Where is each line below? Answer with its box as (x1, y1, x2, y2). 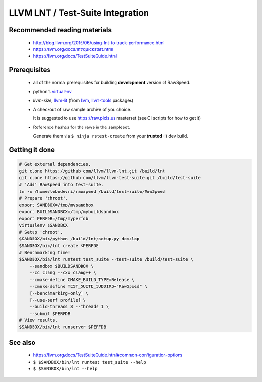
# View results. (19, 318, 58, 323)
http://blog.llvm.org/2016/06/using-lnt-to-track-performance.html (33, 39, 164, 46)
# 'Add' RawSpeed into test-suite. (19, 182, 104, 188)
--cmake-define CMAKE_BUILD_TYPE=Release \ (29, 277, 134, 282)
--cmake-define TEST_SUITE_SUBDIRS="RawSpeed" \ (29, 284, 147, 289)
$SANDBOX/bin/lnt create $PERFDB (19, 243, 99, 248)
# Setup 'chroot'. (19, 229, 63, 235)
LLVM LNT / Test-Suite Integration (9, 7, 149, 18)
